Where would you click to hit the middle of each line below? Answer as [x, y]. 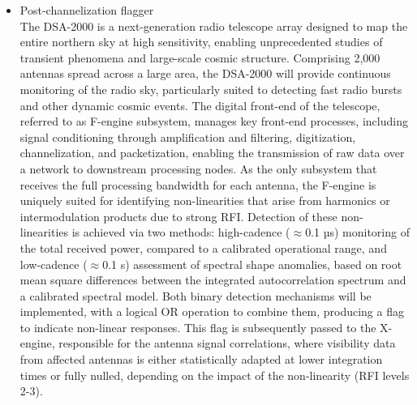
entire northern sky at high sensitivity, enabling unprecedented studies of [201, 42]
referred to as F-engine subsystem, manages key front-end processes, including [214, 121]
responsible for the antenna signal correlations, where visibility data [227, 343]
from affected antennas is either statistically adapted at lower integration [201, 359]
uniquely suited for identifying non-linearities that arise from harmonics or [205, 200]
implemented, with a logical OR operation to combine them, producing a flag [212, 311]
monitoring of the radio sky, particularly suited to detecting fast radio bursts [211, 89]
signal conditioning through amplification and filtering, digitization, [188, 136]
